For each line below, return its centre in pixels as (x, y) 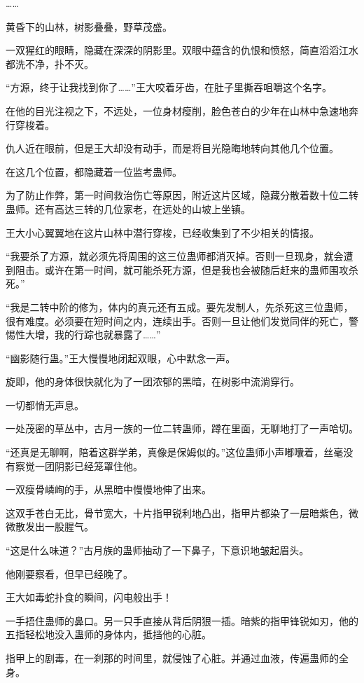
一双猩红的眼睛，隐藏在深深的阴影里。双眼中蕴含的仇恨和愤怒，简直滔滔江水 (182, 50)
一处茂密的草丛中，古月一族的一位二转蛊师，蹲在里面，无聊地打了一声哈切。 (182, 428)
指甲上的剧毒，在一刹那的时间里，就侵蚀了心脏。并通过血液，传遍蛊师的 (172, 658)
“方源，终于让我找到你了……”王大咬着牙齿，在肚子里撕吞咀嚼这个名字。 (169, 87)
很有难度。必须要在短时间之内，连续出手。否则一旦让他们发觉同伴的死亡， (177, 320)
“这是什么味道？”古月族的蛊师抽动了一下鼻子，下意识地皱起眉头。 (157, 550)
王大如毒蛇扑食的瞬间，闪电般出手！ (89, 597)
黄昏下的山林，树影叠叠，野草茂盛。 (89, 26)
